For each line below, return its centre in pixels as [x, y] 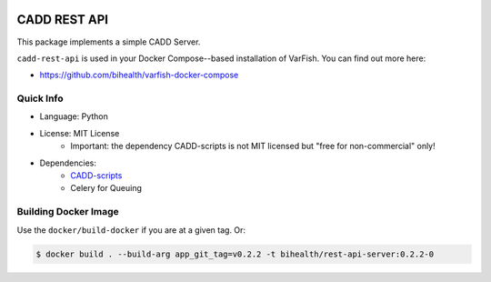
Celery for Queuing [106, 188]
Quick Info [40, 98]
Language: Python [74, 116]
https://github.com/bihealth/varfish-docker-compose [139, 75]
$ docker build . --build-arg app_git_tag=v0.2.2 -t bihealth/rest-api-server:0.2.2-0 [235, 254]
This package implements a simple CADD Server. [109, 42]
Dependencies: [68, 163]
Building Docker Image [68, 212]
